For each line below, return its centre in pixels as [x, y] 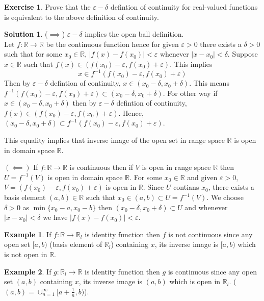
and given [202, 177]
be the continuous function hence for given [112, 44]
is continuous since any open [212, 271]
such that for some [33, 54]
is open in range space [176, 167]
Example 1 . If [28, 234]
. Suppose [243, 54]
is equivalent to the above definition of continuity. [82, 17]
